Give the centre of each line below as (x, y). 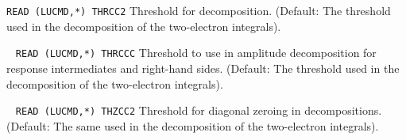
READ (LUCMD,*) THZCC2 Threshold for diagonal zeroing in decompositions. (199, 110)
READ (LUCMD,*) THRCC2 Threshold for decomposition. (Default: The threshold (199, 10)
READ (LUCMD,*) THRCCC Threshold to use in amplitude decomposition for (196, 53)
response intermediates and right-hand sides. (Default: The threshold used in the (203, 68)
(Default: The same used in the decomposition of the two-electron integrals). (193, 125)
